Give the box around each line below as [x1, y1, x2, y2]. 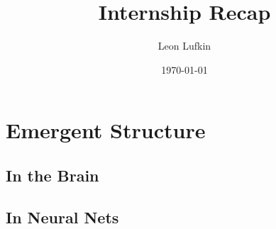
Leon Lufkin [158, 38, 211, 53]
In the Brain [6, 164, 99, 186]
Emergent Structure [6, 116, 206, 145]
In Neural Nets [6, 206, 119, 228]
